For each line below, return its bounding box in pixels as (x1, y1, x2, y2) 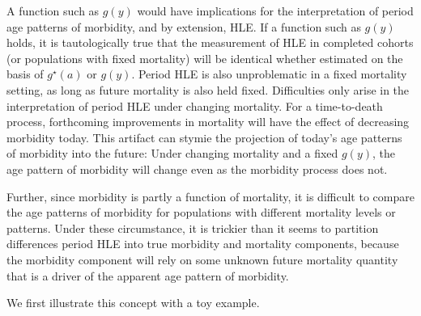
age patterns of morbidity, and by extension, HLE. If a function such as (6, 18, 361, 35)
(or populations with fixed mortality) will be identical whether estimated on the (6, 49, 403, 66)
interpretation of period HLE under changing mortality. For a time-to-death (6, 97, 383, 114)
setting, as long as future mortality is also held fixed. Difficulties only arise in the (6, 81, 410, 98)
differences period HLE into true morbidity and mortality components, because (6, 235, 399, 252)
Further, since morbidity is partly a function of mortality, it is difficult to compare (6, 187, 415, 204)
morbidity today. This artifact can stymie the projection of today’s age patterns (6, 129, 402, 145)
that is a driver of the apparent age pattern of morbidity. (6, 267, 289, 284)
